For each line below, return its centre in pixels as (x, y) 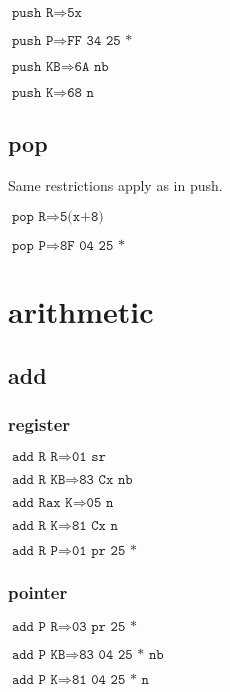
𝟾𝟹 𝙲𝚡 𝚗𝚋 (106, 480)
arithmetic (81, 310)
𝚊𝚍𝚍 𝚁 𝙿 (34, 551)
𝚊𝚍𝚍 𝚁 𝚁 (34, 457)
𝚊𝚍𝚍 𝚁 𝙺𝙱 (38, 480)
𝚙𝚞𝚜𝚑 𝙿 (32, 41)
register (39, 423)
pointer (38, 592)
